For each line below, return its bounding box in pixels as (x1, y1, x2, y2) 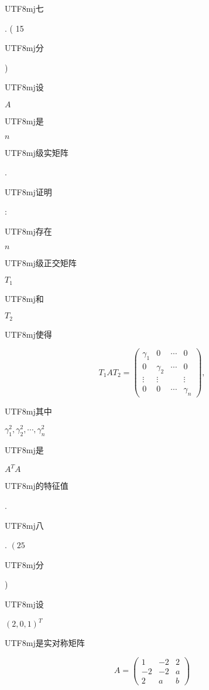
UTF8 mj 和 (5, 292, 44, 304)
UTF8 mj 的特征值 (5, 480, 68, 492)
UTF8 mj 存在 (5, 225, 52, 237)
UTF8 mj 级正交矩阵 (5, 256, 77, 268)
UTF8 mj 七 (5, 2, 44, 14)
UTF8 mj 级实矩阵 (5, 146, 68, 158)
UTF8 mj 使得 (5, 328, 52, 340)
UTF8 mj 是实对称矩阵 (5, 637, 85, 649)
